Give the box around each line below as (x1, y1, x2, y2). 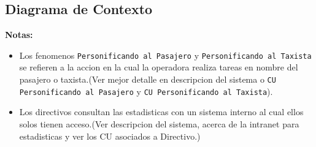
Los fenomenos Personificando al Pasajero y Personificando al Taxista (19, 48, 312, 61)
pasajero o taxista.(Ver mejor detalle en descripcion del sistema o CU (19, 73, 276, 86)
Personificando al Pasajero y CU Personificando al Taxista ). (19, 85, 273, 97)
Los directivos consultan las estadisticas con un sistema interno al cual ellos (19, 105, 304, 118)
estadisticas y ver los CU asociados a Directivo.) (19, 129, 201, 142)
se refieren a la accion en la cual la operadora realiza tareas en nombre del (19, 61, 298, 73)
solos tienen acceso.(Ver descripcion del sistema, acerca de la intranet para (19, 117, 299, 130)
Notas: (5, 28, 33, 41)
